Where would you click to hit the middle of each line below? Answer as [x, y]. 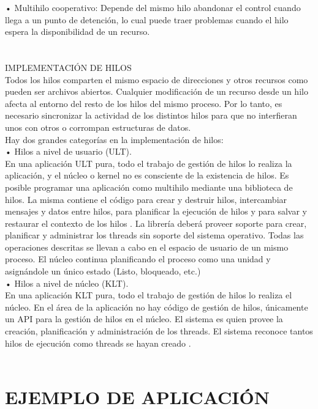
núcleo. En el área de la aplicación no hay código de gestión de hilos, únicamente [157, 307]
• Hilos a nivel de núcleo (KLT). [67, 283]
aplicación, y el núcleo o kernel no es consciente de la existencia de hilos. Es [147, 175]
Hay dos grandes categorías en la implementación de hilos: [114, 139]
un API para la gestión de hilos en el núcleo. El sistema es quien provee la [144, 319]
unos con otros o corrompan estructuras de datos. [98, 127]
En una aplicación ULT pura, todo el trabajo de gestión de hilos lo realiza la [149, 163]
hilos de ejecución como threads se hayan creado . [98, 343]
